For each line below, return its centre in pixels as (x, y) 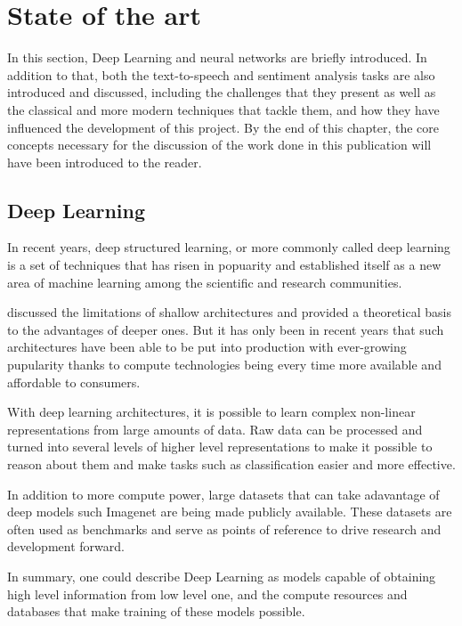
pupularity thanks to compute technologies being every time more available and (224, 365)
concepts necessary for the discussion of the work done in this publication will (219, 145)
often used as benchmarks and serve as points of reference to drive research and (224, 528)
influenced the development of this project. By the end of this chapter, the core (223, 127)
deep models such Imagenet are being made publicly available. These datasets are (230, 512)
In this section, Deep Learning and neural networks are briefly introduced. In (217, 57)
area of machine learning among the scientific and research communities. (205, 282)
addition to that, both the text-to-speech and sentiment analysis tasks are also (221, 74)
